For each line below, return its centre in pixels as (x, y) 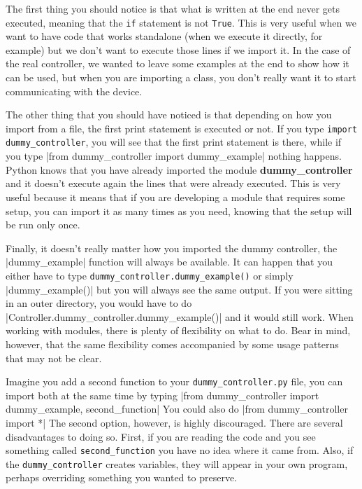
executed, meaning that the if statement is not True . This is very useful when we (181, 22)
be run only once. (43, 225)
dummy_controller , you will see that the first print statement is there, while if (174, 142)
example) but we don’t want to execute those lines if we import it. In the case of (178, 49)
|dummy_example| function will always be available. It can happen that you (169, 262)
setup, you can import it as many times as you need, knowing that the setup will (179, 211)
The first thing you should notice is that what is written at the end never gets (173, 8)
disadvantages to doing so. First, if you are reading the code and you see (161, 436)
